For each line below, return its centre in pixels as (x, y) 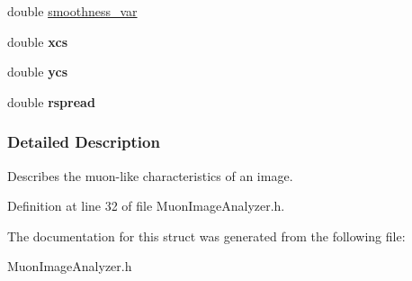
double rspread (51, 101)
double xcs (38, 41)
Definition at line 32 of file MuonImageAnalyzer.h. (146, 206)
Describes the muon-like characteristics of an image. (150, 175)
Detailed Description (84, 142)
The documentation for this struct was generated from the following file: (206, 236)
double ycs (38, 72)
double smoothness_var (72, 11)
